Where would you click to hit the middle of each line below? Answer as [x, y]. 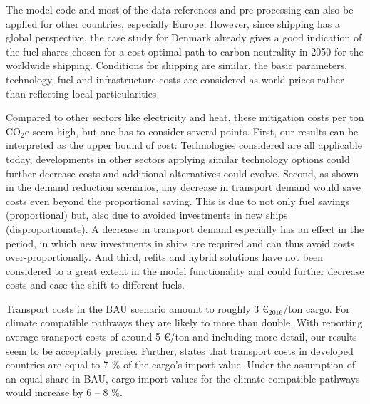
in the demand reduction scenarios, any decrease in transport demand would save [183, 187]
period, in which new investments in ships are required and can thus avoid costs [180, 243]
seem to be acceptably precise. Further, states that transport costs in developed [180, 350]
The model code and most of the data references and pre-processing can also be [180, 9]
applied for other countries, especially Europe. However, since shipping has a [173, 23]
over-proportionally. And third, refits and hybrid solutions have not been [165, 257]
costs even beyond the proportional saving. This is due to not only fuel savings [178, 201]
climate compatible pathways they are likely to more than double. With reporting [184, 322]
